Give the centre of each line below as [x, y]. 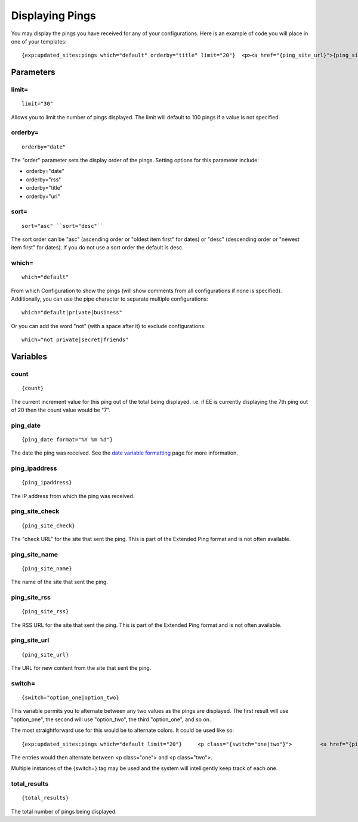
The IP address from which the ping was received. [73, 496]
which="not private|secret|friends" [75, 340]
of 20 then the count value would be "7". [61, 410]
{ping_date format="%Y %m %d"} [67, 439]
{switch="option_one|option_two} [70, 698]
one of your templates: [39, 41]
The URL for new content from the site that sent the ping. [81, 668]
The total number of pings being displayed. [64, 811]
